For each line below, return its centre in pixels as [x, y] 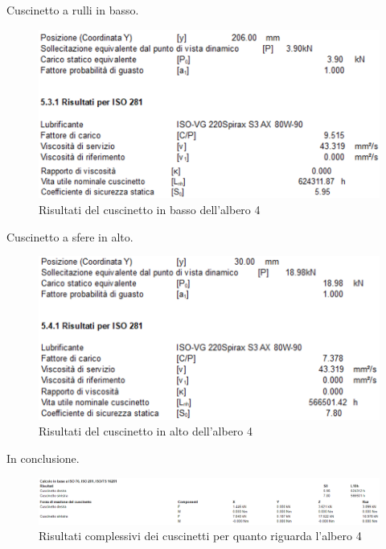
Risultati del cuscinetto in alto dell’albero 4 [146, 431]
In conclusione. [43, 458]
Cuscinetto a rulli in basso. [73, 10]
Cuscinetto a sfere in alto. [70, 236]
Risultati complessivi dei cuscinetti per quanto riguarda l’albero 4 [200, 536]
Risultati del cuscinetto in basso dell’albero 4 [150, 209]
